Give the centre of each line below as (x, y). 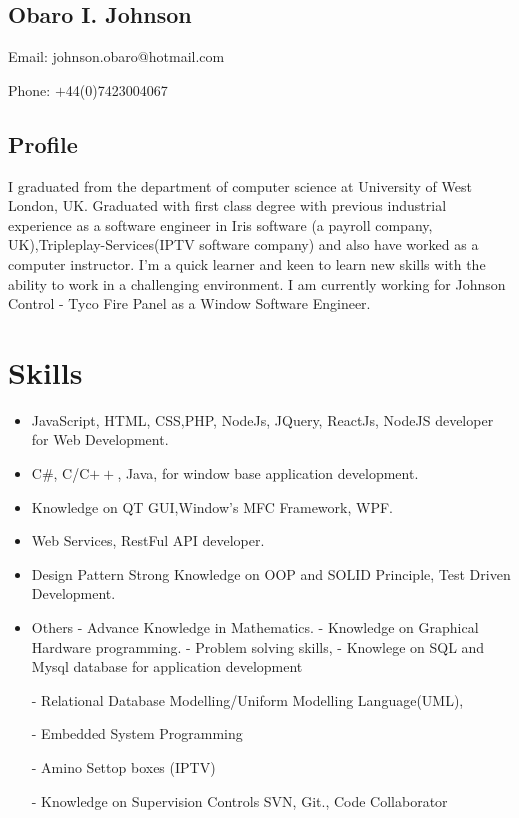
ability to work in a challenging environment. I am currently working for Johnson (257, 283)
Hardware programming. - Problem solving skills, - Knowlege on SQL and (258, 646)
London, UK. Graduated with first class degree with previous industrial (227, 205)
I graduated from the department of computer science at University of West (240, 185)
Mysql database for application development (167, 666)
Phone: (29, 89)
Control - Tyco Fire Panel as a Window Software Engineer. (189, 303)
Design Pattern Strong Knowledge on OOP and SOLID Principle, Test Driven (271, 573)
